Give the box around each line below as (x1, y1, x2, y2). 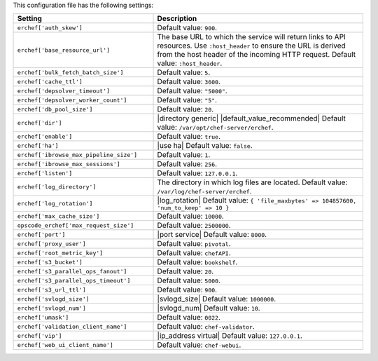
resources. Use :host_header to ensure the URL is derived (157, 41, 346, 50)
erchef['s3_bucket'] (17, 258, 83, 266)
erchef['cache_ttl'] (17, 78, 83, 86)
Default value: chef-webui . (157, 340, 241, 350)
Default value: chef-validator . (157, 322, 255, 332)
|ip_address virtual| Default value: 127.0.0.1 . (157, 331, 302, 341)
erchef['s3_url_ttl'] (17, 286, 87, 294)
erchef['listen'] (17, 169, 73, 177)
